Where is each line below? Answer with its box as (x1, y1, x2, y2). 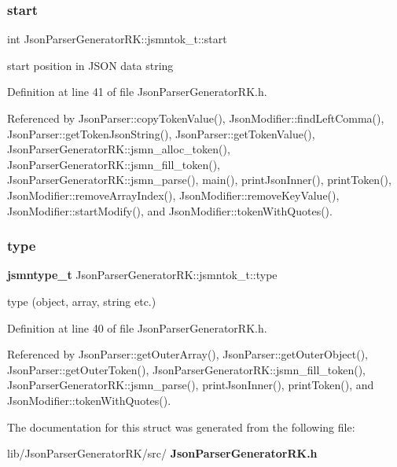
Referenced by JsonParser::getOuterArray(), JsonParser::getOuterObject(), (7, 346, 369, 362)
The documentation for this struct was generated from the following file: (7, 418, 355, 435)
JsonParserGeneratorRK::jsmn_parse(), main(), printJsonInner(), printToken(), (7, 171, 391, 188)
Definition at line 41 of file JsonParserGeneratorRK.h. (7, 83, 267, 100)
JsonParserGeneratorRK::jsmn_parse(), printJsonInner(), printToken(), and (7, 377, 374, 393)
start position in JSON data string (7, 57, 174, 73)
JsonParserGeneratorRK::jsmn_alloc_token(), (7, 141, 230, 157)
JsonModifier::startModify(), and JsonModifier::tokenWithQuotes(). (7, 202, 333, 219)
